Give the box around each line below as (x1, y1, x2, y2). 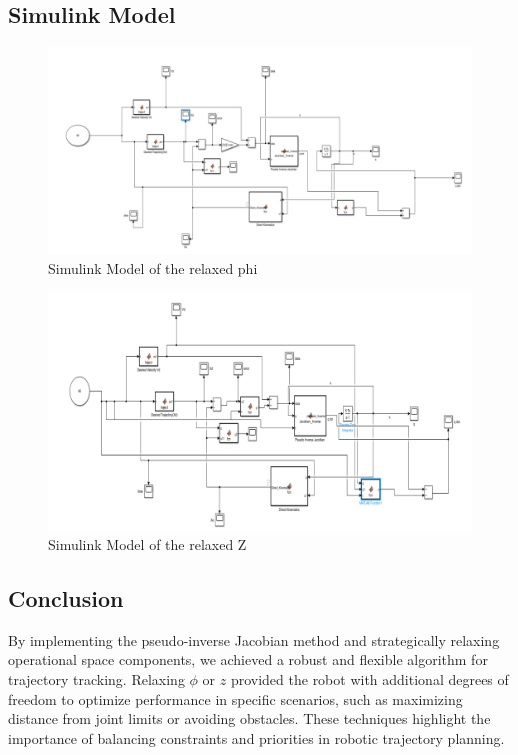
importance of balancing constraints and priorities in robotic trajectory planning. (8, 727, 505, 748)
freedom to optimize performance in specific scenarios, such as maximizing (8, 688, 463, 709)
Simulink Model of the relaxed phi (48, 257, 258, 278)
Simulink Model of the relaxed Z (48, 534, 247, 555)
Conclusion (8, 583, 124, 614)
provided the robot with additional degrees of (230, 669, 509, 690)
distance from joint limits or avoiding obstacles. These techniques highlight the (8, 708, 491, 729)
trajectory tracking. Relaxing (8, 669, 185, 690)
